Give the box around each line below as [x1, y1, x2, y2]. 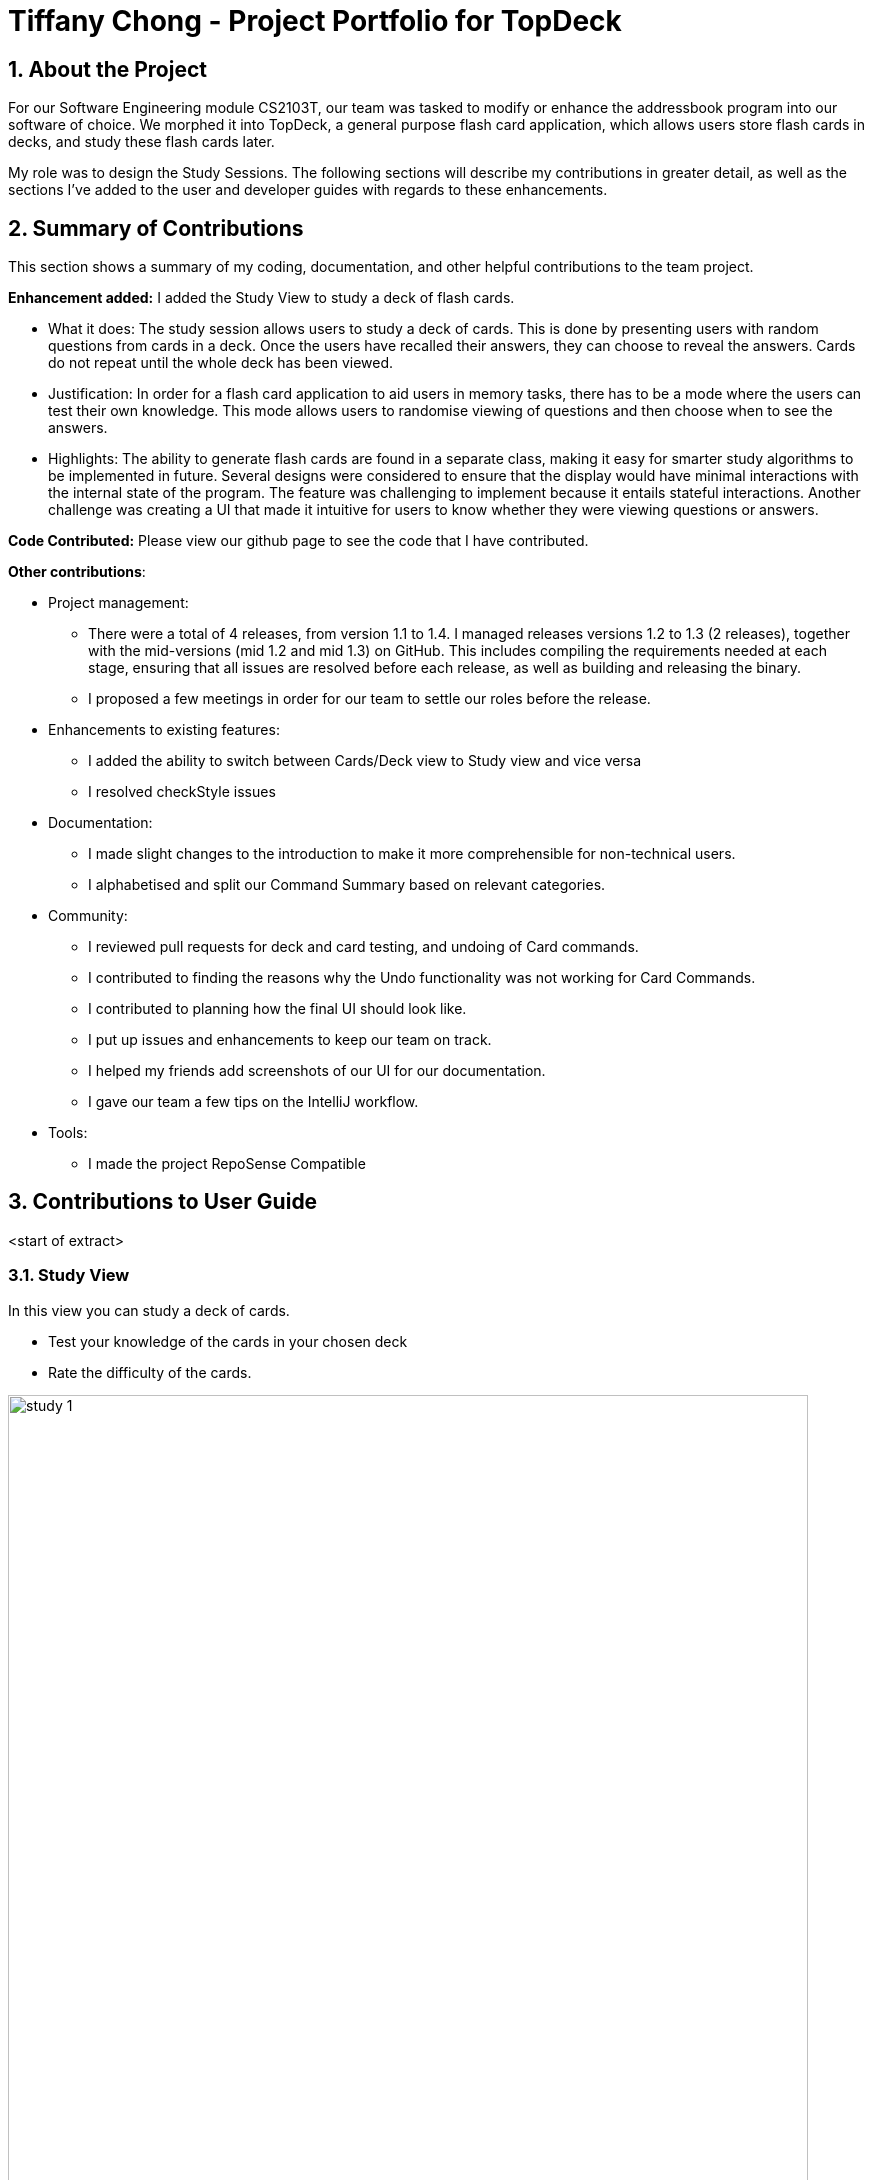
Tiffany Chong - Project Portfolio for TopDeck [8, 4, 622, 38]
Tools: [48, 1124, 88, 1142]
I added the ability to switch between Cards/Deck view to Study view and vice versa [88, 752, 642, 770]
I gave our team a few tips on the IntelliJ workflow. [88, 1093, 419, 1111]
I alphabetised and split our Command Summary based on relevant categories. [88, 876, 606, 894]
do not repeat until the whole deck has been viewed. [48, 354, 394, 372]
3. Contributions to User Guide [8, 1189, 318, 1215]
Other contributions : [8, 563, 146, 581]
